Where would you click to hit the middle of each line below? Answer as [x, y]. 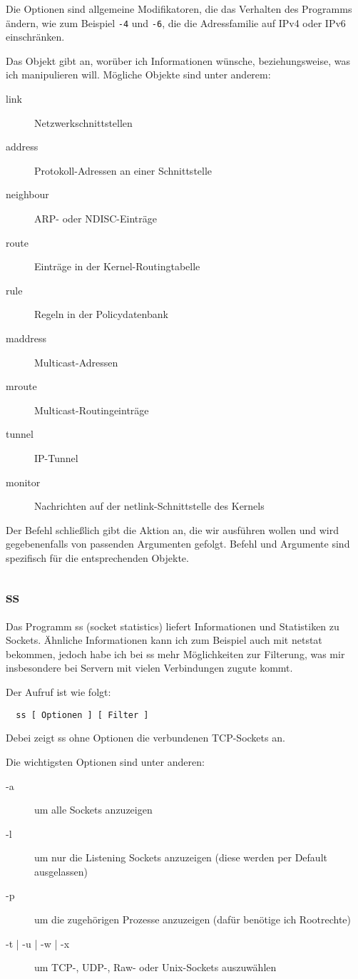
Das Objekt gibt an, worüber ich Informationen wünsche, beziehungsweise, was [178, 60]
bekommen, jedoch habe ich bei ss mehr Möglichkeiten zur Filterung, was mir [175, 653]
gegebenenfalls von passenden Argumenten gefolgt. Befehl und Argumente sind [178, 544]
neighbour [27, 194]
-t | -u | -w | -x [38, 943]
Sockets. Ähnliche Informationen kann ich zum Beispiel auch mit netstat [164, 640]
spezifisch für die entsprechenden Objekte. [97, 557]
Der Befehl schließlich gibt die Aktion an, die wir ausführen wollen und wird [173, 529]
